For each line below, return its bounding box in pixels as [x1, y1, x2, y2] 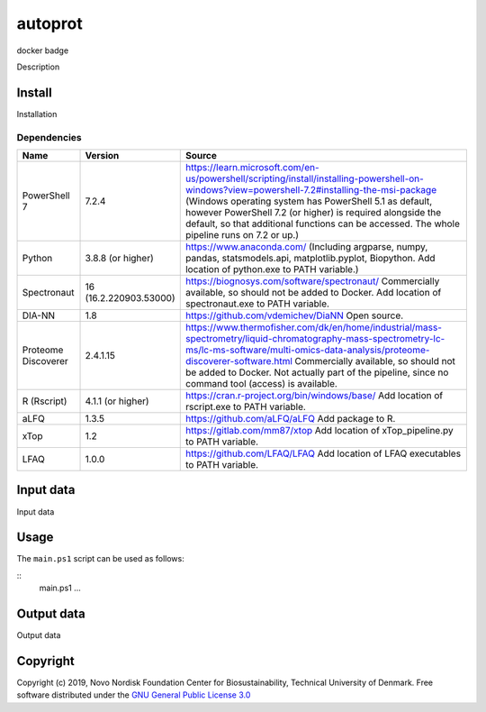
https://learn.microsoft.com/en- [184, 160, 319, 173]
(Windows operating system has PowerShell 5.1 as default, [184, 195, 433, 207]
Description [16, 61, 60, 72]
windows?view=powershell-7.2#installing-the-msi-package [184, 183, 436, 196]
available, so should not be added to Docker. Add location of [184, 286, 442, 298]
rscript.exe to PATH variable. [184, 400, 306, 413]
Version [85, 149, 120, 161]
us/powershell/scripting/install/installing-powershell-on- [184, 172, 425, 185]
